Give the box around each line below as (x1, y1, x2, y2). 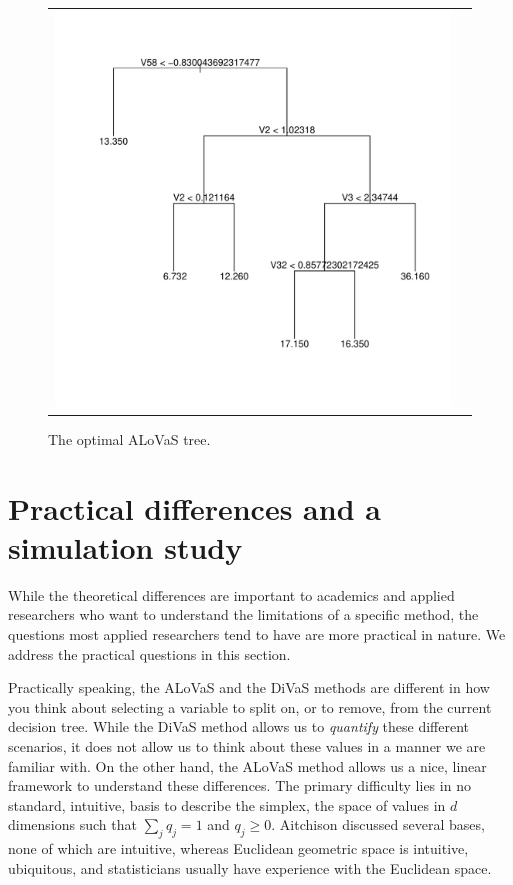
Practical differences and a (8, 487, 381, 528)
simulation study (8, 526, 243, 567)
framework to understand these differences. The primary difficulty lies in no (8, 775, 471, 796)
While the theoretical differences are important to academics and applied (8, 584, 455, 605)
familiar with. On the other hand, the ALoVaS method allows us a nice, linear (8, 755, 487, 776)
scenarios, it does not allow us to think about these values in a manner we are (8, 735, 486, 756)
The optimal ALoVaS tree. (48, 428, 211, 449)
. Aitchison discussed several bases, (271, 814, 485, 835)
